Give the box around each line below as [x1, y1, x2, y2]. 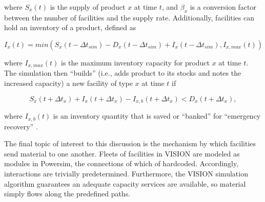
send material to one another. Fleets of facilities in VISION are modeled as [4, 148, 240, 159]
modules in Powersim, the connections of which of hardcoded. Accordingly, [4, 158, 239, 169]
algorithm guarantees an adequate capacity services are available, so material [4, 178, 246, 189]
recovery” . [4, 121, 38, 131]
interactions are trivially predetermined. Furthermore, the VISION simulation [4, 168, 248, 178]
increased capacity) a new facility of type [4, 78, 133, 88]
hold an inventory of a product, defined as [4, 22, 136, 33]
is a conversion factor [190, 2, 257, 12]
